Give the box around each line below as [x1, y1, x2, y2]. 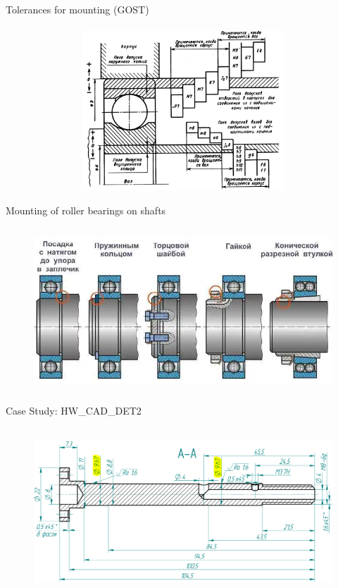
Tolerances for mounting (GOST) [6, 2, 149, 16]
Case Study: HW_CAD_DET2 [6, 403, 142, 418]
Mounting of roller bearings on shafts [6, 202, 166, 217]
